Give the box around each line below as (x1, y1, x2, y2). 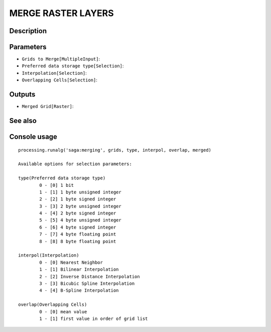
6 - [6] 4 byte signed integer (39, 224, 116, 230)
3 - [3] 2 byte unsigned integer (39, 203, 121, 209)
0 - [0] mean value (39, 309, 87, 314)
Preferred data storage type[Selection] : (22, 63, 124, 69)
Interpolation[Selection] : (22, 70, 87, 76)
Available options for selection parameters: (18, 161, 132, 167)
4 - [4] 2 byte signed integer (39, 210, 116, 216)
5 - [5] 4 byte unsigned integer (39, 217, 121, 223)
